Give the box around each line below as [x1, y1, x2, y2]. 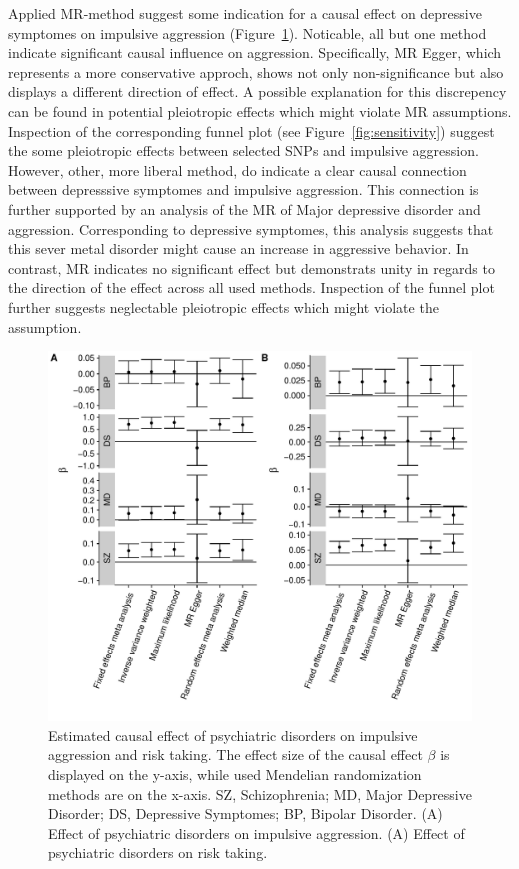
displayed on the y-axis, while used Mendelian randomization [48, 764, 422, 785]
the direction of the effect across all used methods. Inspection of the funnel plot [8, 277, 495, 298]
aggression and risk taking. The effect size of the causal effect [48, 744, 423, 765]
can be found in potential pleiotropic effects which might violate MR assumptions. [8, 100, 512, 121]
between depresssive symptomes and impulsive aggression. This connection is [8, 179, 479, 200]
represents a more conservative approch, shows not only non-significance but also [8, 61, 504, 82]
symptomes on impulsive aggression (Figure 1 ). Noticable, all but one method [8, 22, 487, 43]
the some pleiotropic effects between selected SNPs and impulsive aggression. [8, 140, 479, 161]
